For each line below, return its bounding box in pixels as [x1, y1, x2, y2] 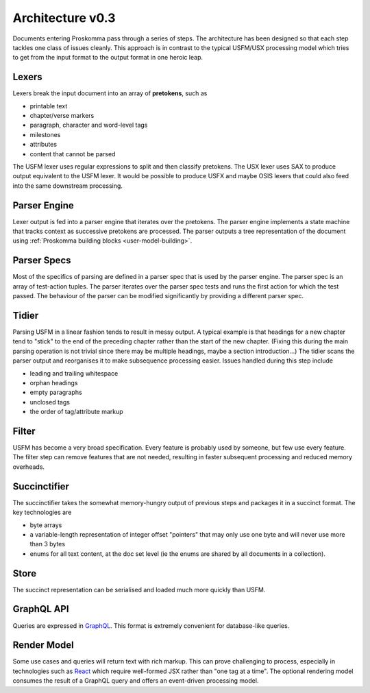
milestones [29, 130, 61, 138]
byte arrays [29, 521, 62, 529]
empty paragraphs [29, 388, 82, 397]
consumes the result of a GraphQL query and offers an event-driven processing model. [12, 677, 259, 685]
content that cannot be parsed [29, 149, 116, 158]
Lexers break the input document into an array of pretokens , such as [12, 89, 208, 97]
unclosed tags [29, 398, 70, 406]
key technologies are [12, 508, 72, 517]
